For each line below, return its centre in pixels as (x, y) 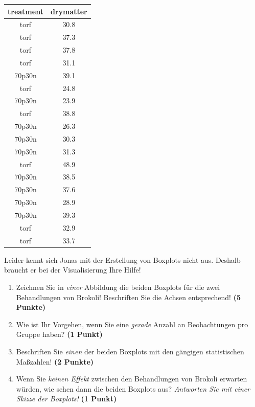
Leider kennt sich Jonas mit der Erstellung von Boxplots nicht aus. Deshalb (122, 259)
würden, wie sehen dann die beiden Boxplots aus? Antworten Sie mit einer (133, 388)
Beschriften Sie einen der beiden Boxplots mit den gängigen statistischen (130, 351)
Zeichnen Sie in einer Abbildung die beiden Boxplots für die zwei (118, 287)
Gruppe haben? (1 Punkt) (59, 334)
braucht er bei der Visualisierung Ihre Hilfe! (73, 270)
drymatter (69, 11)
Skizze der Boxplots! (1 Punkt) (66, 399)
